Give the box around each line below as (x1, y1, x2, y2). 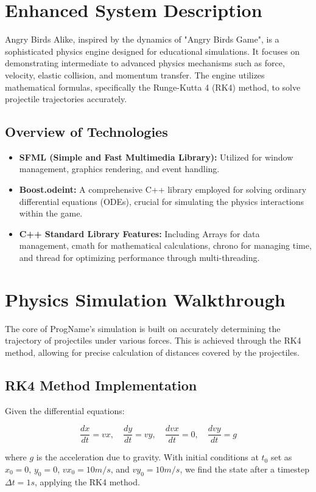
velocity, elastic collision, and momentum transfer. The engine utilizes (5, 68, 265, 81)
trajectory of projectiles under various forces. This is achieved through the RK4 (5, 334, 301, 347)
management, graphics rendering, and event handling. (19, 162, 220, 175)
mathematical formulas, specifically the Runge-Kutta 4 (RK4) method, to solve (5, 80, 301, 93)
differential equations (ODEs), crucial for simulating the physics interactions (19, 195, 304, 207)
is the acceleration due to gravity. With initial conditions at (36, 451, 259, 463)
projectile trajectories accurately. (5, 92, 127, 105)
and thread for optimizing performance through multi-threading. (19, 251, 260, 264)
